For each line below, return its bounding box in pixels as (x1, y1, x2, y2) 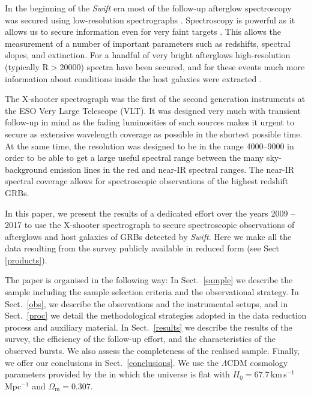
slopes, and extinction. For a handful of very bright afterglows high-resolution (5, 49, 291, 61)
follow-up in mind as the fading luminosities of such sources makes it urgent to (5, 116, 295, 128)
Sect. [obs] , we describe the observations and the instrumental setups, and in (5, 297, 288, 310)
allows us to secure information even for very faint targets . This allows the (5, 25, 281, 38)
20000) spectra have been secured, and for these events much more (59, 60, 305, 73)
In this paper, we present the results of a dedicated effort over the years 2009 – (5, 206, 295, 219)
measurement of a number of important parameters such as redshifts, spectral (5, 37, 291, 49)
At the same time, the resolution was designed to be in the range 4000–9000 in (5, 139, 294, 152)
